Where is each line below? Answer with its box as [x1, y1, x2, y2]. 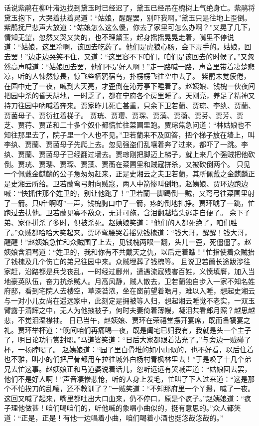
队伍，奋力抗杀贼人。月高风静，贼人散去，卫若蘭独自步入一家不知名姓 [24, 276, 255, 286]
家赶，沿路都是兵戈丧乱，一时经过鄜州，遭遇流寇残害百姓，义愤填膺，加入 [4, 266, 248, 277]
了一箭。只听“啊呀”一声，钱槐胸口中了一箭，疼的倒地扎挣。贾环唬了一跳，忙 [4, 197, 255, 208]
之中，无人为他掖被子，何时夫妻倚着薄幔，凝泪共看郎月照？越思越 [38, 305, 255, 315]
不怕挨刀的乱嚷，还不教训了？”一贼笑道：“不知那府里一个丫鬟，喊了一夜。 [10, 383, 255, 394]
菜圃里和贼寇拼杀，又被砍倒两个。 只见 [122, 158, 251, 169]
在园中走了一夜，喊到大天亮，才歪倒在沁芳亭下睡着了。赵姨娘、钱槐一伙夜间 [4, 80, 255, 91]
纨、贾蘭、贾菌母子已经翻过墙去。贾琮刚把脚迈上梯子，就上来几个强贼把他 [4, 148, 248, 159]
